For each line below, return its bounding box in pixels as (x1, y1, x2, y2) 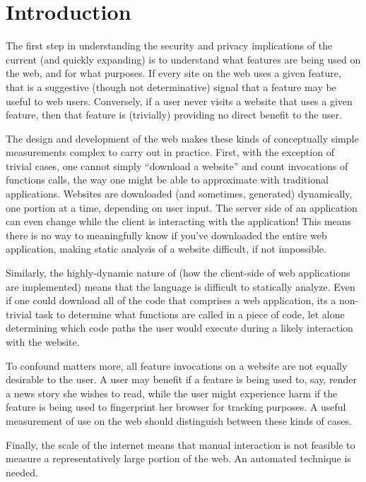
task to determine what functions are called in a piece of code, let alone (35, 306, 345, 321)
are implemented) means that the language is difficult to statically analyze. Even (6, 279, 355, 294)
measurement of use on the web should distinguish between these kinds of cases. (6, 413, 352, 428)
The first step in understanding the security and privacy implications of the (6, 38, 333, 53)
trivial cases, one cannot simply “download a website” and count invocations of (6, 158, 348, 173)
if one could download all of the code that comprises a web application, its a (6, 293, 336, 308)
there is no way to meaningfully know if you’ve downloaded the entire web (6, 227, 327, 242)
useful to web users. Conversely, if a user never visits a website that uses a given (6, 93, 353, 108)
